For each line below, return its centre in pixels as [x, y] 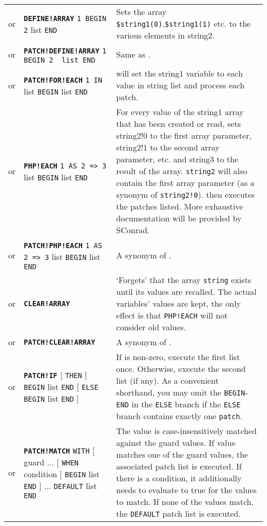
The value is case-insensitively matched [186, 431]
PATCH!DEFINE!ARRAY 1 [65, 51]
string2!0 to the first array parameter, [184, 135]
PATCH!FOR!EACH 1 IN [63, 80]
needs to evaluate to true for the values [186, 490]
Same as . [133, 54]
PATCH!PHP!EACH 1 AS [63, 246]
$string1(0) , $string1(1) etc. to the [184, 23]
